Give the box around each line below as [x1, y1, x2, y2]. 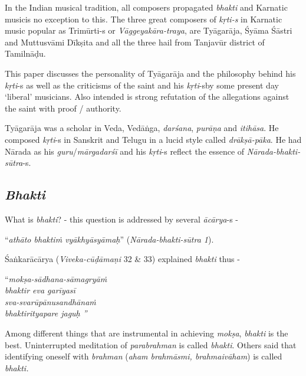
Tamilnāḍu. [5, 47, 46, 60]
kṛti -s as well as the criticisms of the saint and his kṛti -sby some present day [5, 79, 279, 91]
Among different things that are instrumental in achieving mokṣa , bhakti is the [5, 327, 288, 339]
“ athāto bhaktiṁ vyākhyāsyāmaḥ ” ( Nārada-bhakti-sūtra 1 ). [5, 233, 214, 245]
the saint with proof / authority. [5, 102, 121, 114]
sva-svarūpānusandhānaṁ [5, 295, 96, 308]
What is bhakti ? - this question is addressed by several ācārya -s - [5, 212, 238, 225]
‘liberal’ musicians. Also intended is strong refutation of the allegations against [5, 90, 289, 103]
